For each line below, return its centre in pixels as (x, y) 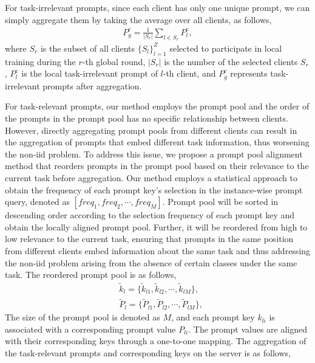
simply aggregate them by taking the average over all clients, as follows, (138, 19)
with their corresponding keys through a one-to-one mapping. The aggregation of (156, 341)
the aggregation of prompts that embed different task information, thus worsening (157, 142)
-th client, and (189, 73)
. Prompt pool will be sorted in (220, 202)
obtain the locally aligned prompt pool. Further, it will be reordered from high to (156, 226)
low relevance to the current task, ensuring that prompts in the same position (149, 239)
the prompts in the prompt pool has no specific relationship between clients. (147, 118)
